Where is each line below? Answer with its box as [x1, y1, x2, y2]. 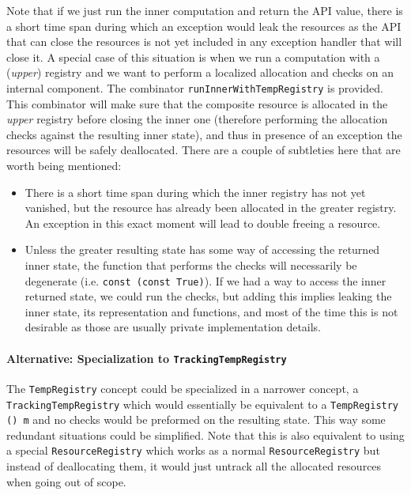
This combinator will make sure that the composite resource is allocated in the [6, 95, 388, 111]
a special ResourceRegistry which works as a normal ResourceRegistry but [6, 442, 380, 459]
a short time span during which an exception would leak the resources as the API [6, 17, 402, 34]
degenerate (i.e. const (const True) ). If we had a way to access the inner [25, 272, 386, 289]
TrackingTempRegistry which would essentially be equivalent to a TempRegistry [6, 395, 399, 412]
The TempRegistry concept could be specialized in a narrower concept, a [6, 380, 359, 396]
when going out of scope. [6, 473, 126, 489]
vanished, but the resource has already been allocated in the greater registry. [25, 199, 397, 216]
